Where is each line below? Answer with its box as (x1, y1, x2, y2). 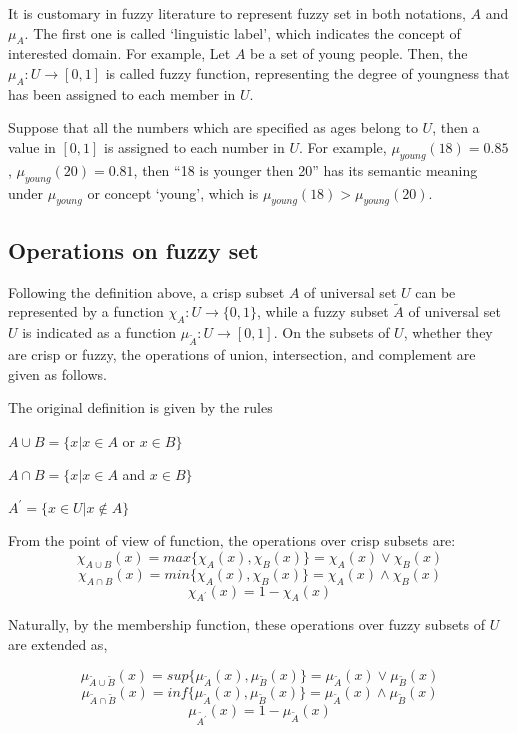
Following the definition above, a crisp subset (8, 281, 285, 302)
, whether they (403, 322, 493, 343)
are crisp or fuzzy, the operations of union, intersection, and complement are (8, 343, 476, 364)
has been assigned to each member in (8, 83, 236, 104)
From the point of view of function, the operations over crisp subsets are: (8, 530, 456, 551)
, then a (432, 117, 480, 138)
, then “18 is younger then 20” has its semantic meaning (133, 159, 478, 180)
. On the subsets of (273, 322, 390, 343)
